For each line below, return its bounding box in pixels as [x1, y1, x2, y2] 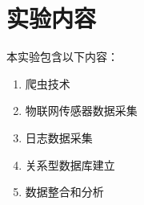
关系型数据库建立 [25, 156, 115, 173]
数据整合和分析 [25, 183, 104, 200]
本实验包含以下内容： [6, 48, 118, 65]
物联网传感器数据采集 [25, 102, 138, 119]
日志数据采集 [25, 129, 93, 146]
